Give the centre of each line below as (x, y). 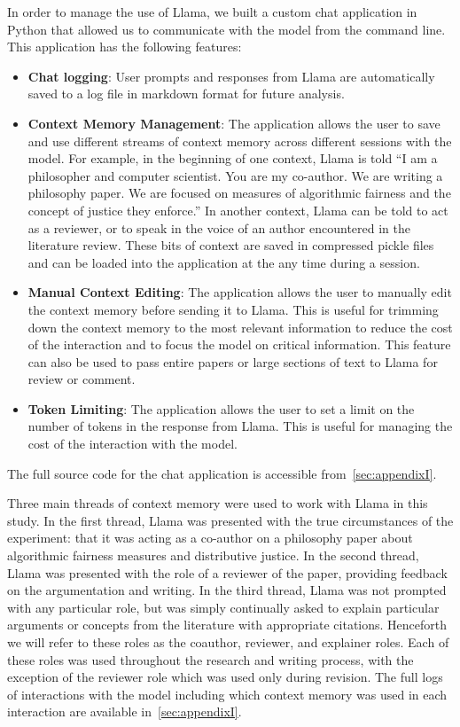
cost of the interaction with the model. (133, 444)
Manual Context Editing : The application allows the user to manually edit (240, 292)
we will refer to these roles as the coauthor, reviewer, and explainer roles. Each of (228, 642)
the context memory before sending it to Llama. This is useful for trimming (233, 309)
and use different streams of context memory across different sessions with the (240, 141)
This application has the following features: (125, 47)
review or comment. (82, 379)
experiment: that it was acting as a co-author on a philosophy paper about (210, 538)
